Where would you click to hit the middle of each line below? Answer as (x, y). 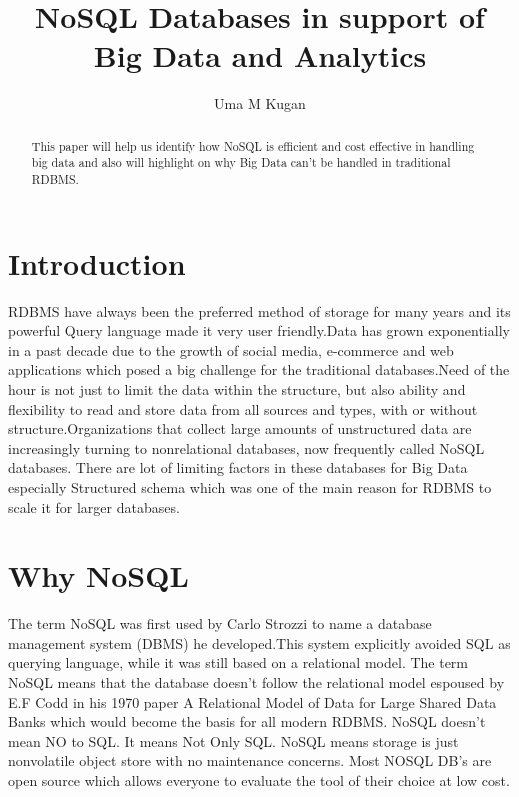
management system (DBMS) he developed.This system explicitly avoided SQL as (259, 642)
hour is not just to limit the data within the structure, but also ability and (237, 388)
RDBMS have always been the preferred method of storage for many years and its (259, 310)
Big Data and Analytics (260, 55)
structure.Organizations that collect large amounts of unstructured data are (240, 428)
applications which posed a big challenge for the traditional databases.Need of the (259, 369)
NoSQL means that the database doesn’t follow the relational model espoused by (256, 682)
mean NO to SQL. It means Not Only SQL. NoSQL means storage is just (233, 740)
